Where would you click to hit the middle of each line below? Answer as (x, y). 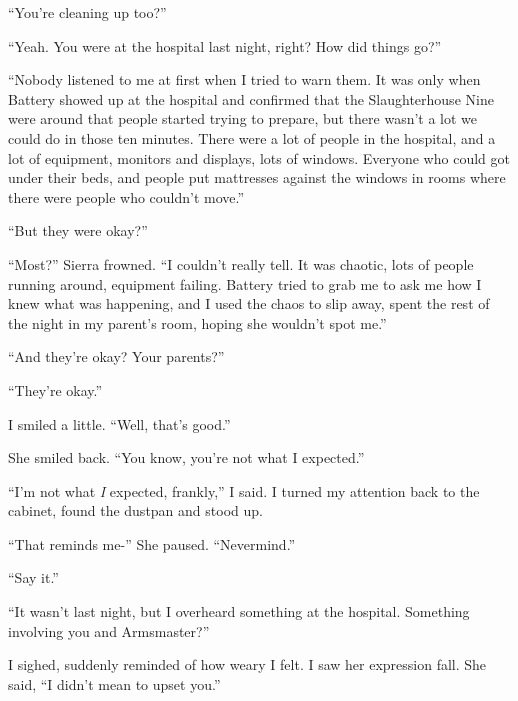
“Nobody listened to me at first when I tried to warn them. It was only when (244, 79)
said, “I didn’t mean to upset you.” (114, 683)
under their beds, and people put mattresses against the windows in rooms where (257, 177)
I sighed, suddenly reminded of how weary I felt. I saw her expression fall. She (247, 664)
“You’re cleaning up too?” (87, 12)
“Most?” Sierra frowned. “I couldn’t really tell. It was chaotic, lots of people (241, 263)
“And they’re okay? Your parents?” (116, 356)
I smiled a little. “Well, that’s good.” (119, 423)
